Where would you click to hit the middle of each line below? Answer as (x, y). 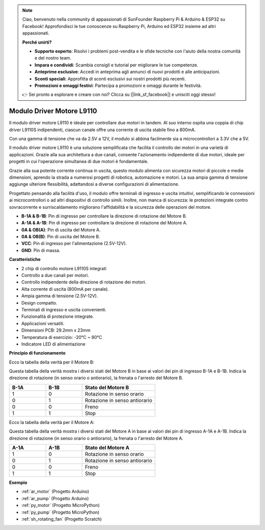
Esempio (18, 483)
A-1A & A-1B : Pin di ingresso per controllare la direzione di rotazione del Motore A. (104, 223)
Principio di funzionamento (37, 353)
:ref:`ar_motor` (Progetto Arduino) (55, 492)
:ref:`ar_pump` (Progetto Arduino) (55, 498)
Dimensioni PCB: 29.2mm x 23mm (56, 330)
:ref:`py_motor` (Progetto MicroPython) (61, 505)
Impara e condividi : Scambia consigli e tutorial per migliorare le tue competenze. (116, 65)
